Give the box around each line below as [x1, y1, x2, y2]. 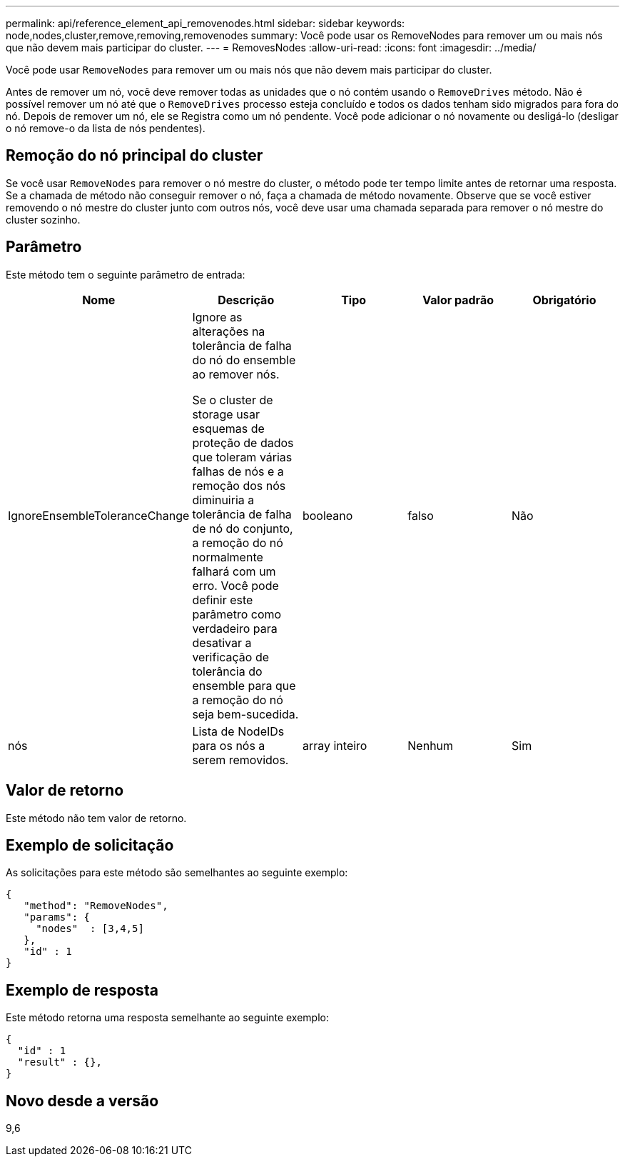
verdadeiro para [192, 621, 278, 636]
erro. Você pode [192, 578, 279, 593]
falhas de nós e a [192, 464, 284, 479]
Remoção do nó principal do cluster [6, 146, 263, 165]
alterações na [192, 324, 265, 339]
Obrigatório [532, 292, 596, 307]
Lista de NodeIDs [192, 723, 285, 738]
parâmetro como [192, 606, 282, 621]
